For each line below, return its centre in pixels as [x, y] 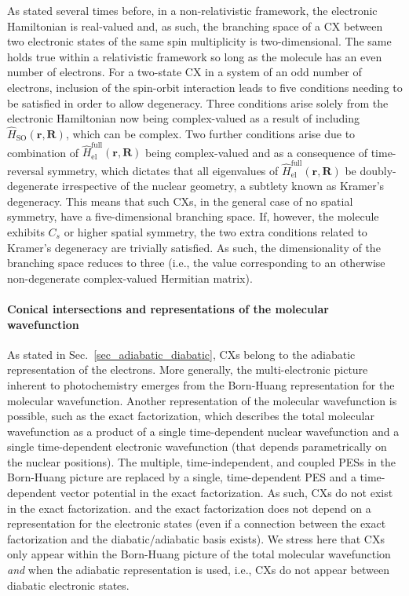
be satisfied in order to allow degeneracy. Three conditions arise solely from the [198, 102]
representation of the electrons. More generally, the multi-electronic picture [188, 369]
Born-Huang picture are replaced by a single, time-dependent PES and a [182, 477]
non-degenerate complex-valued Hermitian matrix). [130, 278]
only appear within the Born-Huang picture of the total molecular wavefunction [199, 554]
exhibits [26, 231]
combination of [43, 152]
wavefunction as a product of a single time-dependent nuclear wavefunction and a [203, 431]
